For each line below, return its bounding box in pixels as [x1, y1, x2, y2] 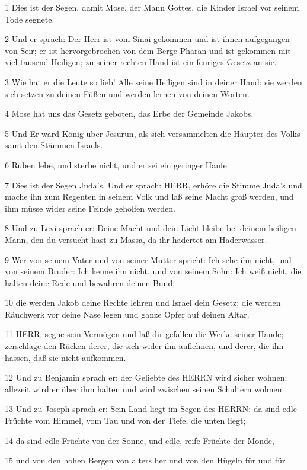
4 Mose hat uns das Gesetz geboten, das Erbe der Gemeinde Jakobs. [5, 107, 254, 120]
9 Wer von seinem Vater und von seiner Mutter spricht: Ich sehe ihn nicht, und [5, 253, 292, 266]
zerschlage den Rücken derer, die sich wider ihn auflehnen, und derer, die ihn [5, 340, 284, 352]
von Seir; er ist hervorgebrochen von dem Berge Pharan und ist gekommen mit [5, 44, 291, 56]
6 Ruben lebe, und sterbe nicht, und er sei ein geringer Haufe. [5, 158, 229, 171]
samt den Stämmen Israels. [5, 139, 103, 151]
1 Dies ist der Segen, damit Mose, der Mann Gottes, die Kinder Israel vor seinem [5, 1, 299, 13]
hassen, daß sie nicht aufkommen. [5, 351, 126, 363]
